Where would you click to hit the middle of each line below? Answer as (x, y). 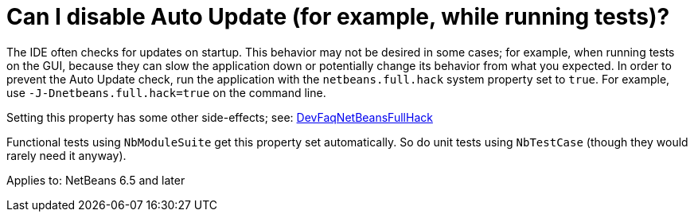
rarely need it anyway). (66, 155)
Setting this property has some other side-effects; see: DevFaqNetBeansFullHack (220, 117)
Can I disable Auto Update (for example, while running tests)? (338, 17)
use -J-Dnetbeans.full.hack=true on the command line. (166, 92)
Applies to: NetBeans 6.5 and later (96, 180)
